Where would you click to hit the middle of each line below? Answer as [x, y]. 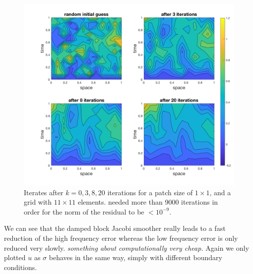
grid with [38, 202]
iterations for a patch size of [150, 192]
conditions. [21, 267]
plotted [15, 257]
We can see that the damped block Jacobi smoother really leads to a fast [115, 228]
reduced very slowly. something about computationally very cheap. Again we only [126, 247]
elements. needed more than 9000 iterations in [148, 202]
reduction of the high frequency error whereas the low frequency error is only [121, 238]
